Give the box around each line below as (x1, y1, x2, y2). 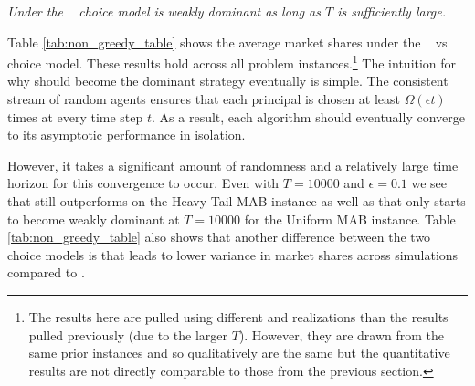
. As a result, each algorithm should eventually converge (152, 107, 465, 126)
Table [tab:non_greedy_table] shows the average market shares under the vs (7, 32, 448, 51)
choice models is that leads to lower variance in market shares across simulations (7, 245, 459, 264)
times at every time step (7, 107, 143, 126)
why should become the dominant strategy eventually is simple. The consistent (7, 71, 449, 90)
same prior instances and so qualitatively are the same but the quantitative (28, 343, 450, 362)
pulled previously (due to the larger (28, 325, 228, 344)
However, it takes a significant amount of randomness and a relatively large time (7, 155, 459, 174)
